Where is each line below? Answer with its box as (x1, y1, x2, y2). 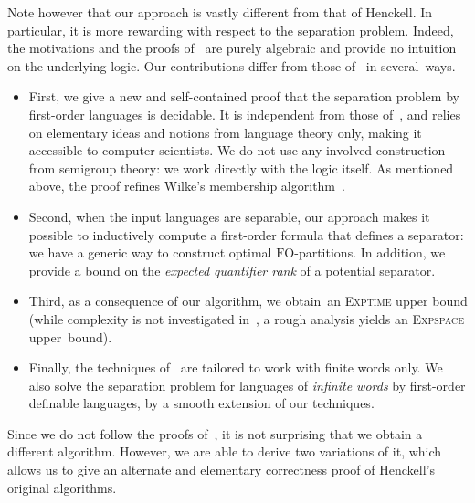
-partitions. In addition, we (294, 243, 446, 262)
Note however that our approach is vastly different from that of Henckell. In (7, 3, 433, 21)
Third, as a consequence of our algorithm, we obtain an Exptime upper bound (28, 291, 468, 310)
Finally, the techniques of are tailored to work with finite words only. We (28, 358, 443, 377)
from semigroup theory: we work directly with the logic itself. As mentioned (28, 158, 454, 177)
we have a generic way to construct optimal (28, 243, 272, 262)
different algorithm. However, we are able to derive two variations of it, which (7, 442, 442, 461)
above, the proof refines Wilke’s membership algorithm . (28, 176, 345, 195)
